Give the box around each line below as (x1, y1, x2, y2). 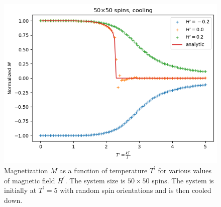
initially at (4, 185, 37, 195)
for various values (158, 165, 211, 175)
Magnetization (4, 165, 48, 175)
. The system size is (65, 175, 126, 185)
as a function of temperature (59, 165, 148, 175)
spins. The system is (152, 175, 214, 185)
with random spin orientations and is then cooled (60, 185, 211, 195)
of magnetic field (4, 175, 55, 185)
